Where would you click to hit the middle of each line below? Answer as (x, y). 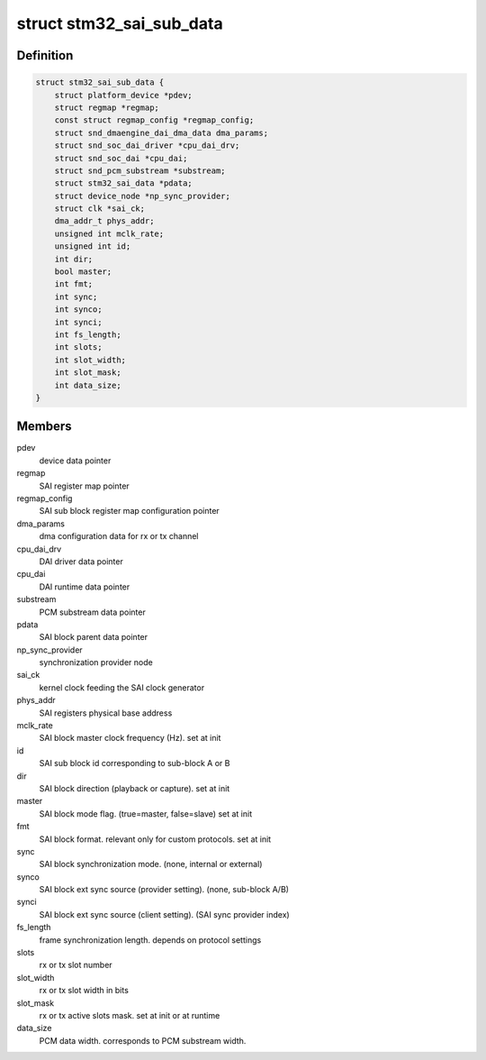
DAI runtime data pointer (85, 587)
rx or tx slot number (76, 965)
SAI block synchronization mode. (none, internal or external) (151, 864)
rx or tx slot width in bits (84, 991)
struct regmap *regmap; (107, 107)
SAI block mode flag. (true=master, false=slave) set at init (145, 813)
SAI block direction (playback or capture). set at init (135, 788)
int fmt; (74, 284)
